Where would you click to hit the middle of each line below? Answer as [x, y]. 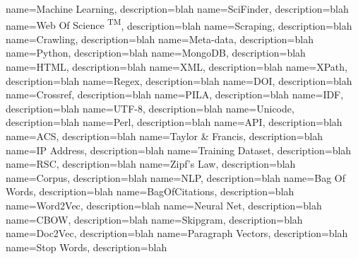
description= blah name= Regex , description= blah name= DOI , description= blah [179, 80]
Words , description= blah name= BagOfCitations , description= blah [150, 191]
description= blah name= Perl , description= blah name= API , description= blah [174, 122]
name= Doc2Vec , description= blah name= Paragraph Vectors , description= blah [177, 233]
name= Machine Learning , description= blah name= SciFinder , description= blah [177, 8]
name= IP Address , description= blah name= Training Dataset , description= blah [179, 150]
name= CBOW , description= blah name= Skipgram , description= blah [154, 219]
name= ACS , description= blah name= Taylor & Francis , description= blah [165, 136]
